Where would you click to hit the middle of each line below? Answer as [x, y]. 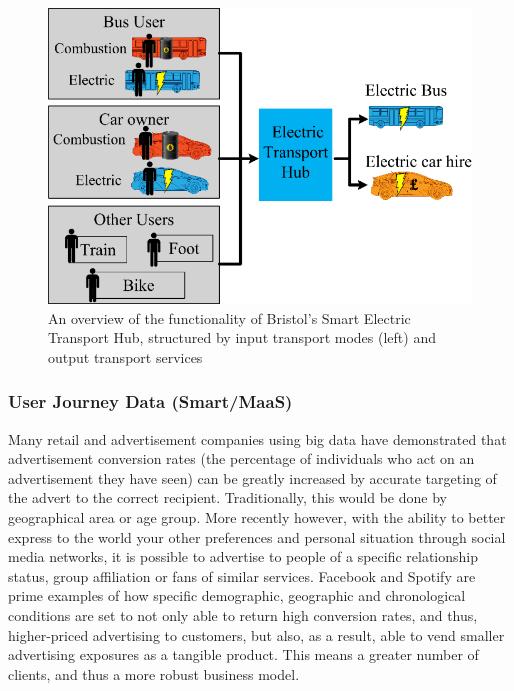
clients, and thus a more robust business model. [154, 673]
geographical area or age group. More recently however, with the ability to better [257, 516]
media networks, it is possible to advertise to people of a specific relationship [243, 556]
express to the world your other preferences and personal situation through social [257, 536]
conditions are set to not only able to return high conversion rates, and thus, [243, 614]
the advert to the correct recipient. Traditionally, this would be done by [227, 497]
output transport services [125, 356]
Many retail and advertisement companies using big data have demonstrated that [257, 438]
